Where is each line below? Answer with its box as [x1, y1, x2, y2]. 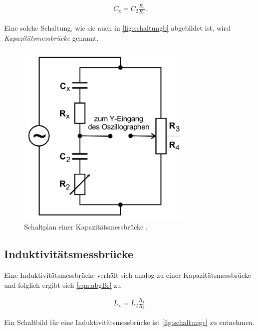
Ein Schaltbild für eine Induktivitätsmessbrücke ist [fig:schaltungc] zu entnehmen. [4, 317, 255, 327]
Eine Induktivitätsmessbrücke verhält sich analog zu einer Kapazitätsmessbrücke [4, 270, 251, 280]
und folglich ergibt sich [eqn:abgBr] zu [4, 279, 121, 290]
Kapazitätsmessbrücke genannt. [4, 32, 99, 43]
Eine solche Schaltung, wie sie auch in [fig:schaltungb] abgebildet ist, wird [4, 22, 230, 33]
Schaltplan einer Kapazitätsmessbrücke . [24, 222, 148, 232]
